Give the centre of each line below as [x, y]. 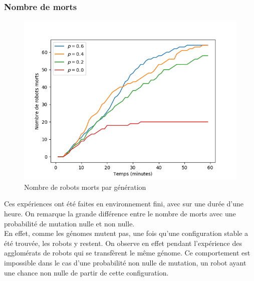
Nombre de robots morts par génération [85, 187]
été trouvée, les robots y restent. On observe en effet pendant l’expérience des [123, 243]
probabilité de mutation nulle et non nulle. [69, 223]
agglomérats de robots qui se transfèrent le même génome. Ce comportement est [127, 253]
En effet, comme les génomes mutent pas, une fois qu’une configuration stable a [126, 233]
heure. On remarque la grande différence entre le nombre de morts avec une [120, 213]
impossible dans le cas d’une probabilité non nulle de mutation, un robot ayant [125, 262]
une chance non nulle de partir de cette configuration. [86, 272]
